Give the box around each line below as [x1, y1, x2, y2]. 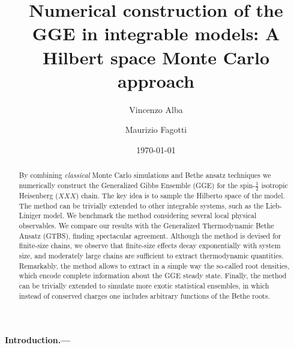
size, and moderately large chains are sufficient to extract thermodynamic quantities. [19, 250, 284, 260]
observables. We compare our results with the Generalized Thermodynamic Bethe [19, 220, 274, 230]
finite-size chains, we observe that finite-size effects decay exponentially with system [19, 240, 281, 251]
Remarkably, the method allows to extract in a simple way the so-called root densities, [19, 260, 290, 270]
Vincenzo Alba [129, 103, 183, 115]
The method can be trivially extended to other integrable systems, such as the [19, 200, 264, 210]
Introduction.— [5, 334, 71, 346]
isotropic [261, 180, 288, 190]
